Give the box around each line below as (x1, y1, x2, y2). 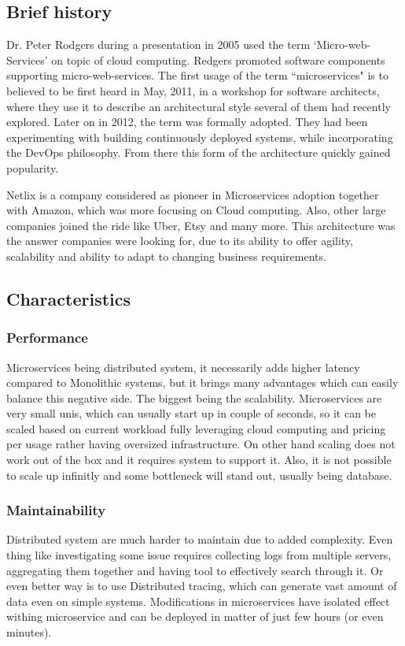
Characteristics (6, 286, 131, 310)
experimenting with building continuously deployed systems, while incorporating (6, 128, 393, 145)
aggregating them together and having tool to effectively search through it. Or (6, 562, 384, 578)
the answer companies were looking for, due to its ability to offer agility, (6, 232, 353, 249)
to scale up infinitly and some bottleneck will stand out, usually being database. (6, 466, 392, 483)
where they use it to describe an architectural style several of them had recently (6, 98, 391, 114)
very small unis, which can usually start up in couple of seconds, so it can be (6, 405, 376, 421)
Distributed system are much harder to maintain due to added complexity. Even (6, 531, 393, 548)
